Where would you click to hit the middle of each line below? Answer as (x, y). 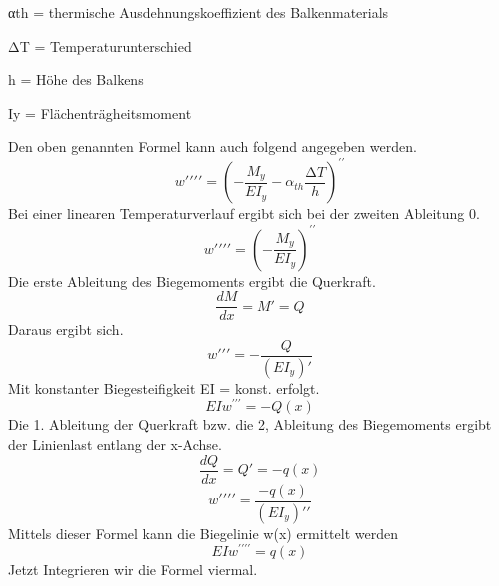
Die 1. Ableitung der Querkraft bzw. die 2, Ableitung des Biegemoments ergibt (250, 424)
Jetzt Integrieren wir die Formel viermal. (133, 569)
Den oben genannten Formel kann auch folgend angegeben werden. (212, 146)
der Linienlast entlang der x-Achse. (115, 443)
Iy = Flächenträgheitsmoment (100, 112)
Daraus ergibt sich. (66, 329)
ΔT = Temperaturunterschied (100, 45)
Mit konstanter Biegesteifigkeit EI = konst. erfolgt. (164, 387)
